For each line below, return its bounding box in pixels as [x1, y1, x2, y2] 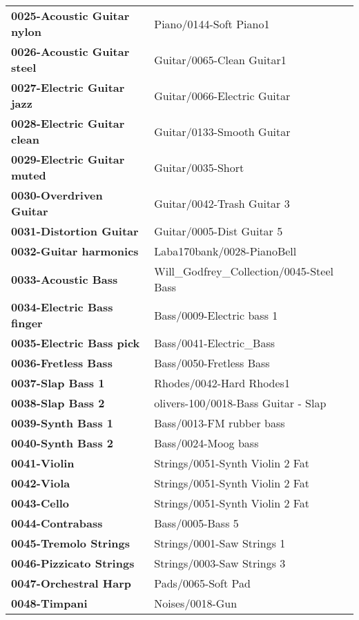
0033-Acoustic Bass [11, 271, 118, 287]
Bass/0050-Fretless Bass [154, 355, 270, 371]
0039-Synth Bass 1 [11, 415, 113, 431]
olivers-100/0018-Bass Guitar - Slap [154, 395, 327, 411]
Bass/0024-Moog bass [154, 435, 259, 451]
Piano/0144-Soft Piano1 [154, 15, 270, 32]
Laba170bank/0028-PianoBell [154, 243, 297, 259]
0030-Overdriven [11, 187, 103, 203]
